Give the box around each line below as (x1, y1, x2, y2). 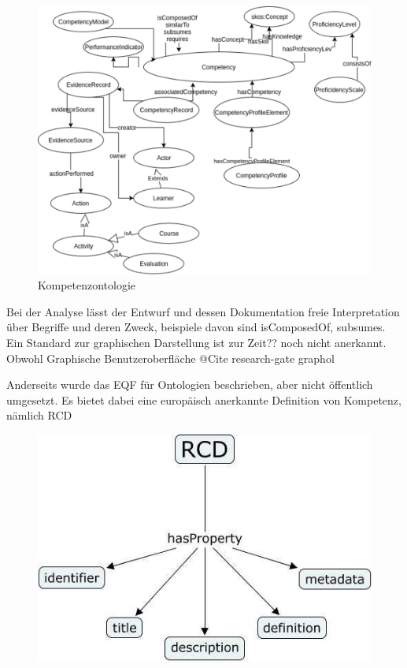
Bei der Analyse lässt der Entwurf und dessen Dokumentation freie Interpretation (6, 303, 400, 319)
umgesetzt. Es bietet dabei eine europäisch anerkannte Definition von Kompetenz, (6, 391, 401, 408)
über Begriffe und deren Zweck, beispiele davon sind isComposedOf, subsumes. (6, 319, 386, 335)
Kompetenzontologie (38, 277, 136, 293)
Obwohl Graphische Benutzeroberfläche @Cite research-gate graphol (6, 349, 335, 366)
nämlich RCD (6, 407, 72, 424)
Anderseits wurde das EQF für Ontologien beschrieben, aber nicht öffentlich (6, 376, 373, 393)
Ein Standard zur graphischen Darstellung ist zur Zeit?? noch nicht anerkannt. (6, 334, 387, 350)
